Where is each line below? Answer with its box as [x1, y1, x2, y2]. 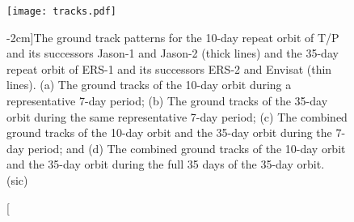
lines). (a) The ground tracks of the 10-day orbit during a [6, 76, 292, 93]
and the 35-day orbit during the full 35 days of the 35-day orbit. [6, 156, 325, 173]
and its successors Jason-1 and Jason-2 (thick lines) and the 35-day [6, 45, 339, 62]
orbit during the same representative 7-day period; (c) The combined [6, 108, 348, 125]
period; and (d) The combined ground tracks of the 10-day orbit [27, 139, 346, 156]
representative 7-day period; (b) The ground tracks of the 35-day [6, 92, 328, 109]
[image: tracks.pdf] [6, 6, 117, 17]
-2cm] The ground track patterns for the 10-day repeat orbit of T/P [6, 28, 339, 45]
